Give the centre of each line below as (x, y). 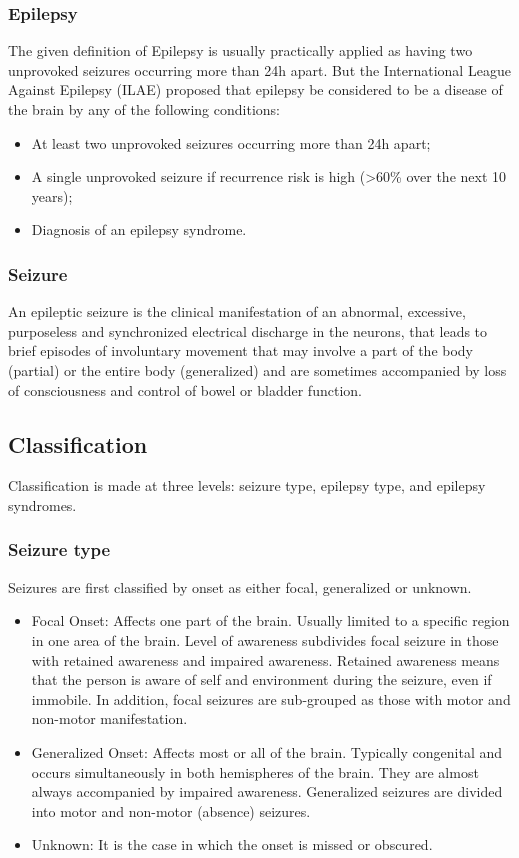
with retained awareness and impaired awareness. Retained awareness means (265, 659)
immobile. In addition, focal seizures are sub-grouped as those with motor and (271, 698)
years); (52, 195)
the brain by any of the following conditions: (144, 109)
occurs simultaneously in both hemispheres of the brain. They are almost (255, 771)
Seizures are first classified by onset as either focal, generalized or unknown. (240, 586)
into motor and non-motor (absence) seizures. (171, 810)
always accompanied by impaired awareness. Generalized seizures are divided (267, 791)
